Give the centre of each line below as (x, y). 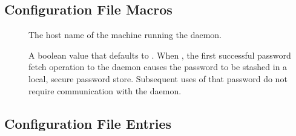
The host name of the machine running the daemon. (125, 35)
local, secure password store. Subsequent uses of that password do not (158, 78)
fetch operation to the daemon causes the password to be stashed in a (158, 67)
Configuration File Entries (88, 123)
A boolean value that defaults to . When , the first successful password (160, 55)
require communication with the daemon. (105, 90)
